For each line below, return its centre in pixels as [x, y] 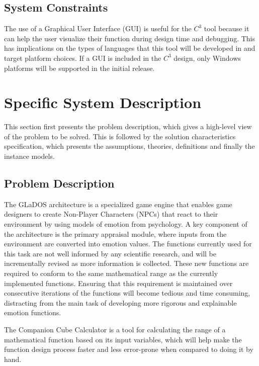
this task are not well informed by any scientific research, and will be [110, 253]
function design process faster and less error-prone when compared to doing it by [129, 349]
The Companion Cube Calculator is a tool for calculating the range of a [115, 329]
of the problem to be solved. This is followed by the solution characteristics [120, 136]
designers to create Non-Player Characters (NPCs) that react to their [111, 214]
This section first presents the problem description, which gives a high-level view [128, 126]
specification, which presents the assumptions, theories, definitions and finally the [129, 146]
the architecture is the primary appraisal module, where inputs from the [115, 234]
